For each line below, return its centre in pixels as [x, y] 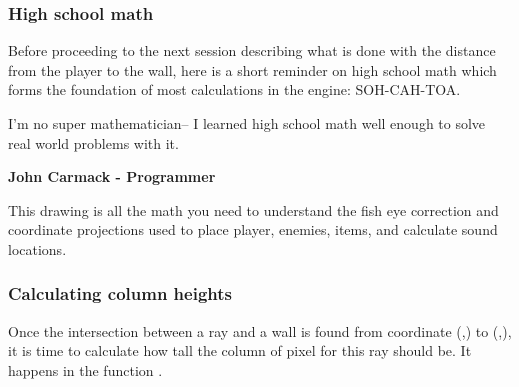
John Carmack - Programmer [112, 176]
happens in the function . [85, 369]
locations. [37, 248]
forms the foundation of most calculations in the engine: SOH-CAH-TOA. [234, 89]
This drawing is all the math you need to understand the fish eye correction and [253, 209]
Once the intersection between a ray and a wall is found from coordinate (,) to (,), [260, 330]
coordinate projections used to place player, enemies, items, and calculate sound [253, 229]
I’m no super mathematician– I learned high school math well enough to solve [247, 123]
